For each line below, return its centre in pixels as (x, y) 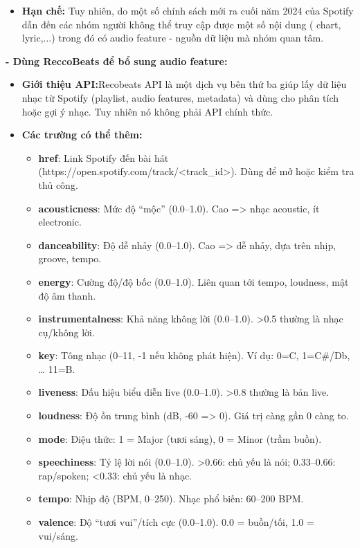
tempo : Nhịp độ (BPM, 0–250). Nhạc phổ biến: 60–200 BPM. (171, 499)
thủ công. (58, 184)
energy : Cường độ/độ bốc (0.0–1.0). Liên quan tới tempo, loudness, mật (193, 281)
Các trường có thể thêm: (82, 135)
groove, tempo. (70, 258)
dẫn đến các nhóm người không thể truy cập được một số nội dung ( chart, (181, 24)
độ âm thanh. (67, 295)
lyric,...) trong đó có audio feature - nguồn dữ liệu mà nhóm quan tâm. (173, 38)
